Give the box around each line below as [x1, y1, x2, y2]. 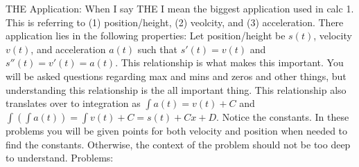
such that [137, 41, 177, 56]
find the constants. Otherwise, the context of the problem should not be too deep [6, 137, 351, 151]
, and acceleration [30, 41, 106, 56]
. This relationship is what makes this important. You [115, 55, 344, 70]
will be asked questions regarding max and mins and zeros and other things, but [6, 68, 347, 83]
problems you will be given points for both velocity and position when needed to [6, 124, 348, 138]
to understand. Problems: [6, 150, 114, 165]
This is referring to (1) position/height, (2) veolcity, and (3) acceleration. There [6, 14, 344, 29]
